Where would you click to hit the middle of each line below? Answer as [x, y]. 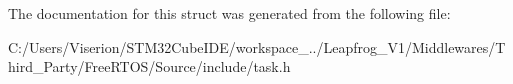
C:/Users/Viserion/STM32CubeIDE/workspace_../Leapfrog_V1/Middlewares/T [257, 46]
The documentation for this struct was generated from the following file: [229, 13]
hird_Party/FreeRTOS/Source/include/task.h [149, 66]
